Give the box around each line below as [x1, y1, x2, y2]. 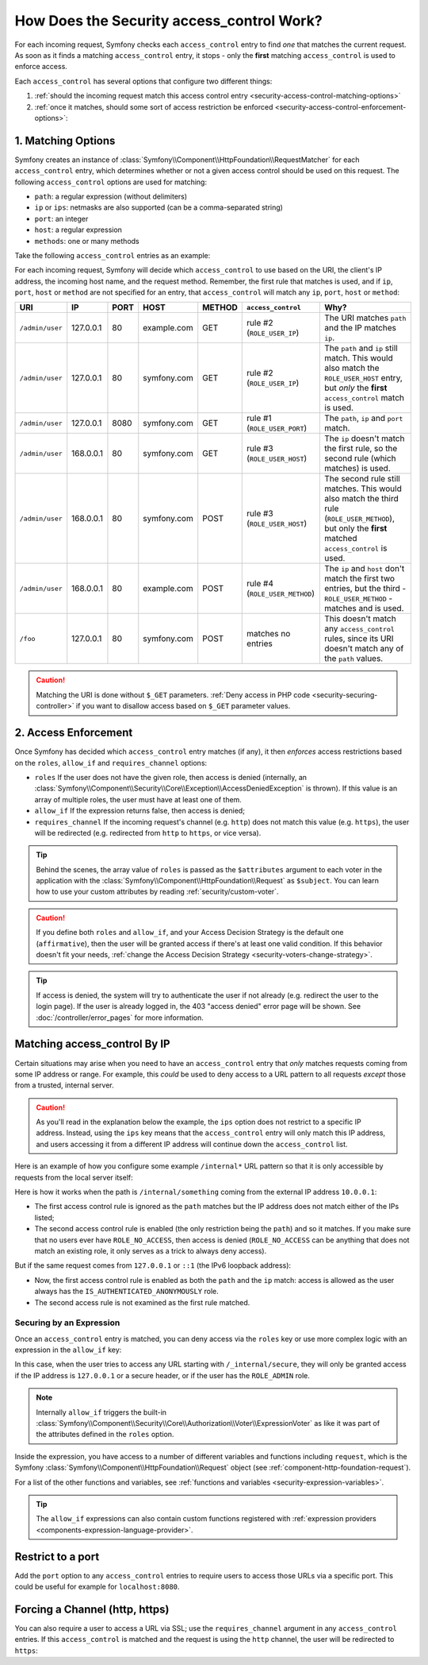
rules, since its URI [324, 633, 394, 644]
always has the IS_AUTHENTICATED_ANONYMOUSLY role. [34, 1287, 219, 1296]
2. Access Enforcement [14, 726, 133, 740]
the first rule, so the [324, 443, 398, 454]
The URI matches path [324, 312, 407, 323]
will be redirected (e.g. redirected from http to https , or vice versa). [34, 828, 262, 837]
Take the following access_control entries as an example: [14, 250, 211, 260]
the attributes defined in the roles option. [36, 1430, 174, 1439]
